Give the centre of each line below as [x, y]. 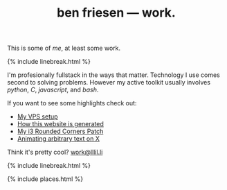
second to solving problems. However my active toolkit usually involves [109, 83]
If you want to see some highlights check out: [72, 103]
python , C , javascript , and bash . [53, 90]
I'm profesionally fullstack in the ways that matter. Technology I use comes [113, 75]
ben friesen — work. [116, 13]
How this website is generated [60, 124]
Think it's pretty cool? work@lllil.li [55, 152]
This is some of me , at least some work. [64, 48]
